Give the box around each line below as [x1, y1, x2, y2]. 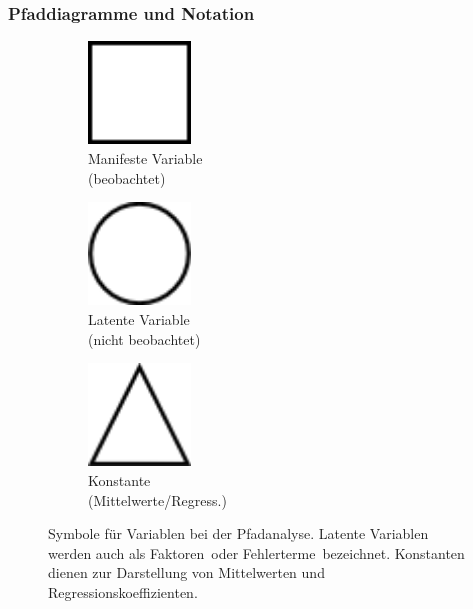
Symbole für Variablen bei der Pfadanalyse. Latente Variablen [48, 523, 429, 544]
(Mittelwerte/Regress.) [88, 489, 227, 510]
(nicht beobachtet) [88, 328, 201, 349]
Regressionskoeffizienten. [48, 581, 198, 602]
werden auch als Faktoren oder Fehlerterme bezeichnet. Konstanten [48, 542, 465, 563]
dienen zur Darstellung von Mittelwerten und [48, 562, 325, 583]
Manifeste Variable [88, 148, 203, 168]
